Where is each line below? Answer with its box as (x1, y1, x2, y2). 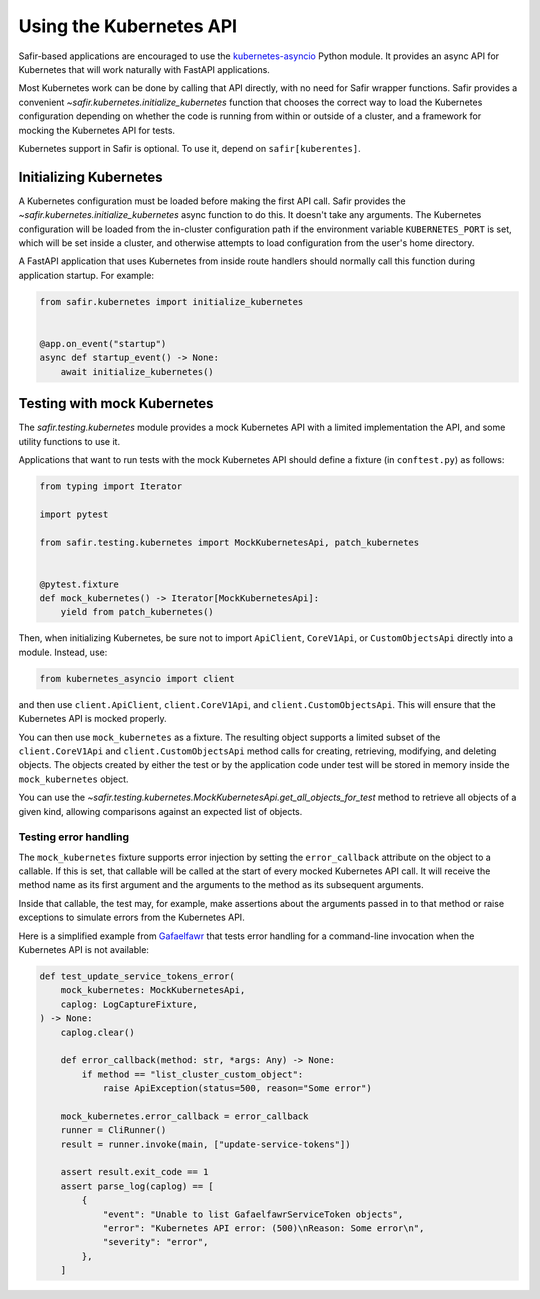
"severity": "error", (102, 1236, 209, 1248)
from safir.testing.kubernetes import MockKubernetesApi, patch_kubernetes (39, 536, 420, 548)
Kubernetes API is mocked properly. (18, 713, 167, 725)
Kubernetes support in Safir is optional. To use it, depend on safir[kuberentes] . (18, 142, 361, 154)
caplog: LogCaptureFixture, (60, 998, 199, 1010)
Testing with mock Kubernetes (18, 395, 214, 412)
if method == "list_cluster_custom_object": (81, 1068, 304, 1080)
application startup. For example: (18, 269, 155, 281)
